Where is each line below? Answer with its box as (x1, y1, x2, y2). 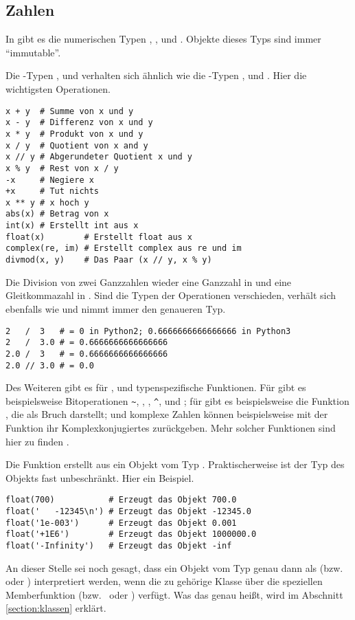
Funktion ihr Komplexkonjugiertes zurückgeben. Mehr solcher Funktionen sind (5, 421, 336, 435)
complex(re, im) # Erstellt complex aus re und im (5, 243, 242, 254)
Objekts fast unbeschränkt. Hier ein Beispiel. (5, 470, 194, 485)
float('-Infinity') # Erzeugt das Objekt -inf (5, 541, 232, 551)
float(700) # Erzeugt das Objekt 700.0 (5, 495, 237, 505)
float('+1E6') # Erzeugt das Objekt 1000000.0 (5, 529, 257, 540)
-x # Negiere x (5, 175, 94, 185)
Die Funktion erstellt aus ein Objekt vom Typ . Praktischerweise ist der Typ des (5, 457, 345, 472)
